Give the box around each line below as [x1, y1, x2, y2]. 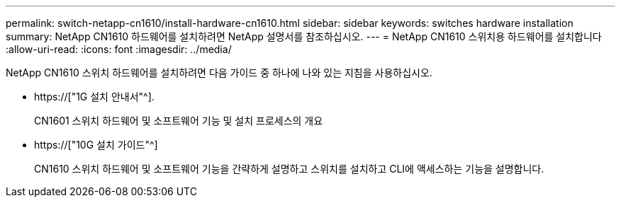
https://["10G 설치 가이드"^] [34, 139, 158, 151]
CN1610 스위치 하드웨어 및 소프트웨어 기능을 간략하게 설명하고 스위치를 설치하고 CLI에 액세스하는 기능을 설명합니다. [34, 163, 544, 175]
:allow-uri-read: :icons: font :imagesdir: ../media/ [6, 43, 232, 55]
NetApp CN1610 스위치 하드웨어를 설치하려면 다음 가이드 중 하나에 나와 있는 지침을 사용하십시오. [6, 66, 432, 79]
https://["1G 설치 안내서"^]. [34, 91, 155, 103]
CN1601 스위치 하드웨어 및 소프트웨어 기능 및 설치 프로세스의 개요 [34, 115, 323, 127]
